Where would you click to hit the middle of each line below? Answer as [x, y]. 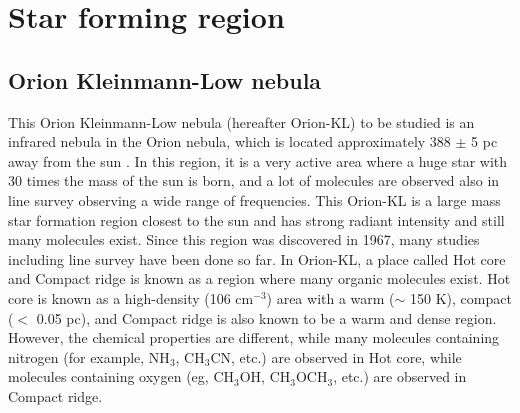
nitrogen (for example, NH [89, 356]
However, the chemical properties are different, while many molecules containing [254, 337]
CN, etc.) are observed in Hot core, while [336, 356]
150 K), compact [461, 297]
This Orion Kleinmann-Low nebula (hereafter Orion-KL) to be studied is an [241, 121]
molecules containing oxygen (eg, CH [121, 376]
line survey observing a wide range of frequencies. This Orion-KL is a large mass [254, 199]
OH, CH [265, 376]
